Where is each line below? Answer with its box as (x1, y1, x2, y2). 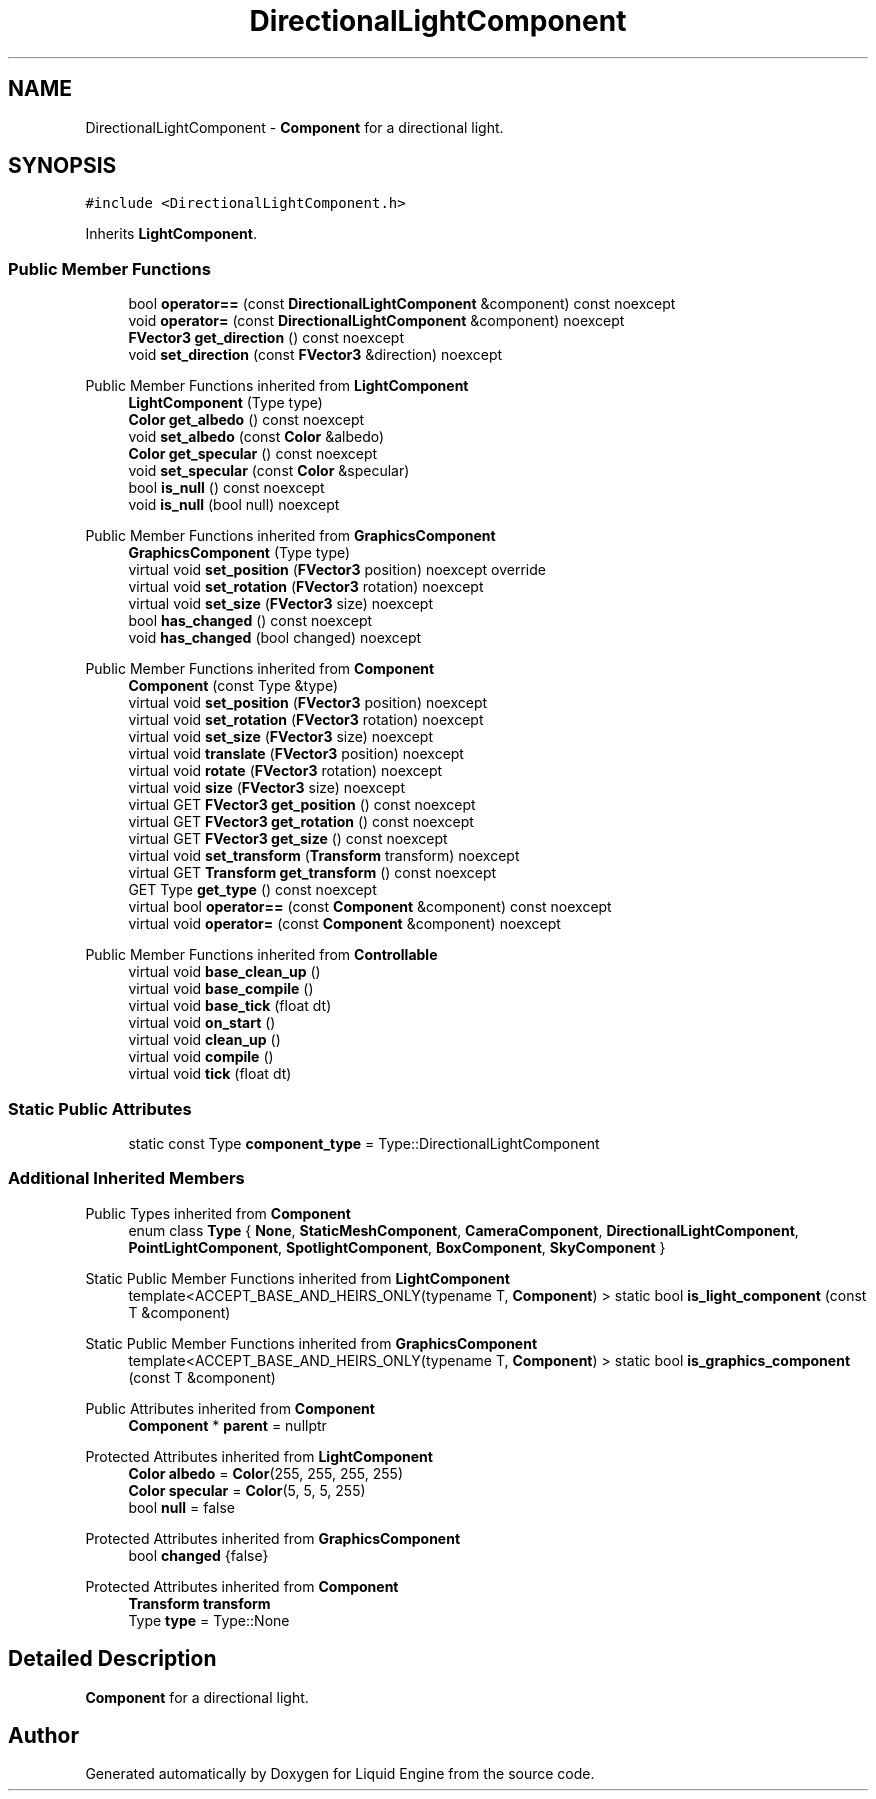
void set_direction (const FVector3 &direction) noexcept (128, 346, 503, 364)
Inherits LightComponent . (85, 225, 257, 243)
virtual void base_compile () (128, 980, 314, 998)
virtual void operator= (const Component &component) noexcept (128, 915, 561, 933)
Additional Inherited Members (8, 1168, 245, 1189)
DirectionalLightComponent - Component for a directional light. (85, 118, 504, 136)
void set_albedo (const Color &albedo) (128, 428, 385, 446)
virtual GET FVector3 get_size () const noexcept (128, 830, 448, 848)
